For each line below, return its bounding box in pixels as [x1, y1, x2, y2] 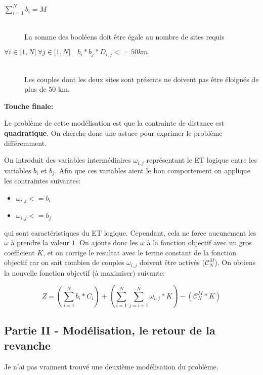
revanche [4, 337, 51, 353]
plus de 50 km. [24, 84, 70, 94]
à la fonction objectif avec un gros [147, 237, 252, 248]
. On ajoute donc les [75, 237, 138, 248]
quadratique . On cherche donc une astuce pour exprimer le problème [4, 127, 223, 138]
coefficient [4, 247, 35, 257]
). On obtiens [214, 257, 256, 268]
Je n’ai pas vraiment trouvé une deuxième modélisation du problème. [4, 361, 218, 371]
